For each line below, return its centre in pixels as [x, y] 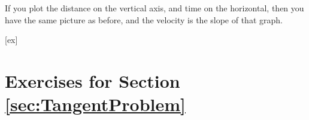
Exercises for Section [93, 80]
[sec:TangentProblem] [95, 104]
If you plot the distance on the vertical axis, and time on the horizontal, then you [154, 8]
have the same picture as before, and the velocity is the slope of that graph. [144, 19]
